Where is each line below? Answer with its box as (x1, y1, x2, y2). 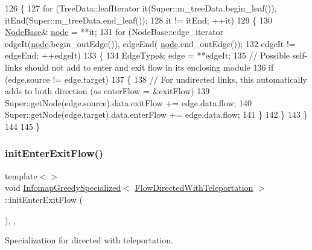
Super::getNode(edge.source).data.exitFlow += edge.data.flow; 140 (5, 96, 252, 109)
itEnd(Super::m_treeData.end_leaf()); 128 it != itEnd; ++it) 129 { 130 (5, 13, 272, 26)
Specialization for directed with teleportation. (5, 234, 173, 246)
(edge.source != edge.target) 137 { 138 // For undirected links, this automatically (5, 72, 307, 85)
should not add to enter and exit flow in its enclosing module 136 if (25, 60, 274, 73)
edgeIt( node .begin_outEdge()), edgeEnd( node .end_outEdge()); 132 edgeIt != (5, 37, 296, 50)
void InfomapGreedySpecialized (5, 181, 121, 194)
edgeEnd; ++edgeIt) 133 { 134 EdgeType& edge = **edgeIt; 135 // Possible (5, 49, 290, 62)
